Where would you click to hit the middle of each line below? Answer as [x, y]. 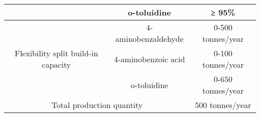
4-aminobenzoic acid [149, 59]
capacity [56, 64]
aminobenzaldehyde [149, 39]
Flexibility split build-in [56, 53]
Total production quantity [97, 105]
